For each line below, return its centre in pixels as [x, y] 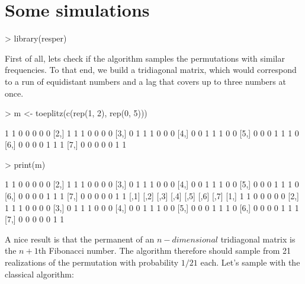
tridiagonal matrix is [258, 239]
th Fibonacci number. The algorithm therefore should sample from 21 [165, 251]
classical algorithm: [39, 274]
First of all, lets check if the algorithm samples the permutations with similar [145, 58]
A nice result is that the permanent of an [80, 239]
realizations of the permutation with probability [92, 262]
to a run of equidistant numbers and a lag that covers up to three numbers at [145, 81]
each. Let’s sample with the [250, 262]
